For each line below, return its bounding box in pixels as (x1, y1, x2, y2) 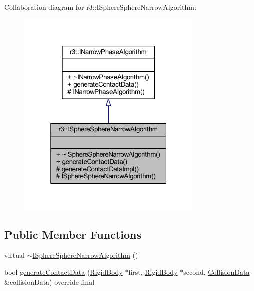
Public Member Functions (4, 226, 141, 242)
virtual (4, 250, 25, 260)
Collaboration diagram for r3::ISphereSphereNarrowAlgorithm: (4, 2, 196, 12)
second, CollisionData (183, 267, 250, 277)
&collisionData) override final (4, 276, 95, 287)
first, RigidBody (128, 267, 178, 277)
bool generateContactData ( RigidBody (4, 267, 123, 277)
